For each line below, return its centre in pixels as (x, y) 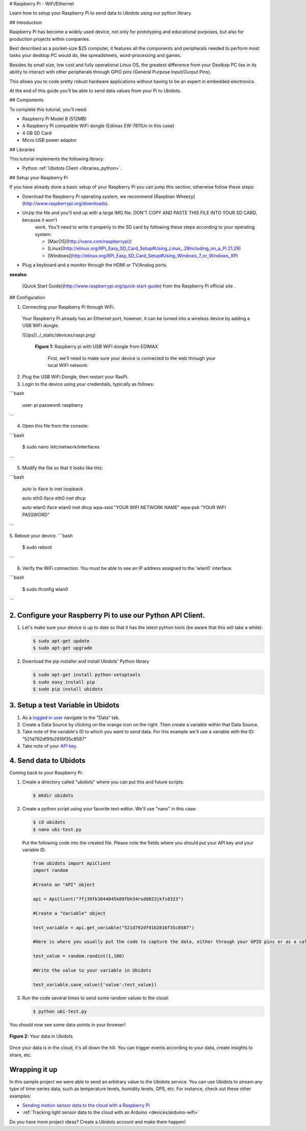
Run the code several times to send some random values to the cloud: (96, 998)
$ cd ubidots (49, 822)
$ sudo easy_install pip (64, 682)
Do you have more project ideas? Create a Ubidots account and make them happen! (98, 1122)
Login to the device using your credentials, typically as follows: (88, 384)
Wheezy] (186, 196)
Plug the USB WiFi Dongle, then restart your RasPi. (75, 377)
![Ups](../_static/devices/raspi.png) (59, 335)
